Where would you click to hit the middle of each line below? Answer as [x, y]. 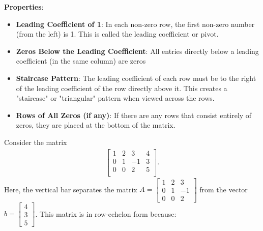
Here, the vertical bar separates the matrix [71, 189]
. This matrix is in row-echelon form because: [106, 213]
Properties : [24, 7]
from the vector [224, 189]
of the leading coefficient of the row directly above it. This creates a [122, 88]
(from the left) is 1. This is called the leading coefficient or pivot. [117, 34]
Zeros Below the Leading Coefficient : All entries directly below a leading [137, 51]
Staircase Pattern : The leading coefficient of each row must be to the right [136, 78]
